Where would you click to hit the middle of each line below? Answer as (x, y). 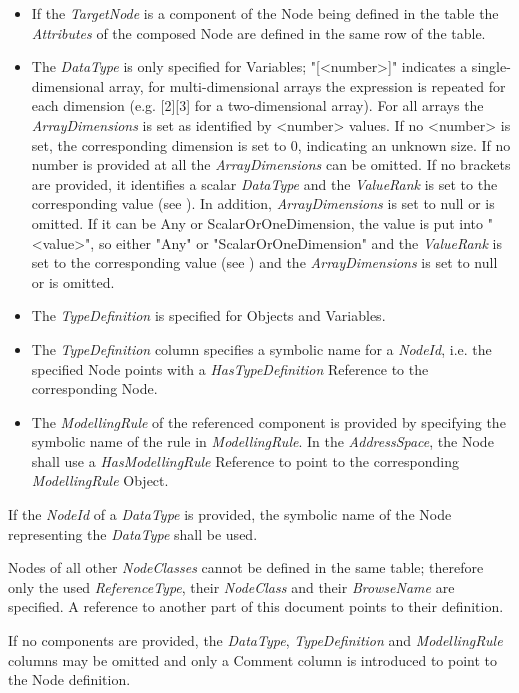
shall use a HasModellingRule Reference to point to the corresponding (245, 460)
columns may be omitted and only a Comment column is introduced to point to (253, 659)
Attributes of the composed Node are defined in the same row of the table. (258, 32)
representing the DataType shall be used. (133, 533)
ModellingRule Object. (100, 480)
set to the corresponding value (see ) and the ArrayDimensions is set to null (264, 262)
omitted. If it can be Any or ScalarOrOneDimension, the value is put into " (262, 222)
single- (491, 66)
